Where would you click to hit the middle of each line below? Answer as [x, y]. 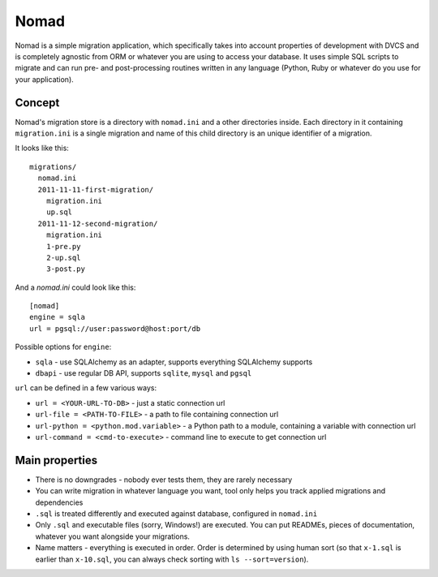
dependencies [59, 502]
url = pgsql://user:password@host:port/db [115, 328]
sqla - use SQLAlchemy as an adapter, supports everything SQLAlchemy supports [174, 362]
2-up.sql [63, 257]
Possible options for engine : [63, 347]
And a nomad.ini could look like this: [75, 287]
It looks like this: [42, 148]
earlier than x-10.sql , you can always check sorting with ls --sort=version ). [172, 559]
